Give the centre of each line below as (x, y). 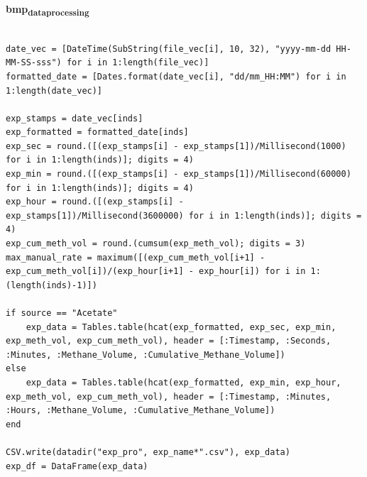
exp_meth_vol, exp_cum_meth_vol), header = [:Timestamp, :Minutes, (169, 396)
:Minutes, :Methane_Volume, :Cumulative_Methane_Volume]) (146, 355)
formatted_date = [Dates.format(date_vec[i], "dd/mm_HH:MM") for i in (176, 76)
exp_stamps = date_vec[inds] (75, 118)
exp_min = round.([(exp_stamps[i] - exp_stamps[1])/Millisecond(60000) (179, 174)
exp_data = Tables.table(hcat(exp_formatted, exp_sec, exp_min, (181, 327)
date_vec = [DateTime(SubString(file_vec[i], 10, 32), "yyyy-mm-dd (169, 49)
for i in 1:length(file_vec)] (138, 63)
